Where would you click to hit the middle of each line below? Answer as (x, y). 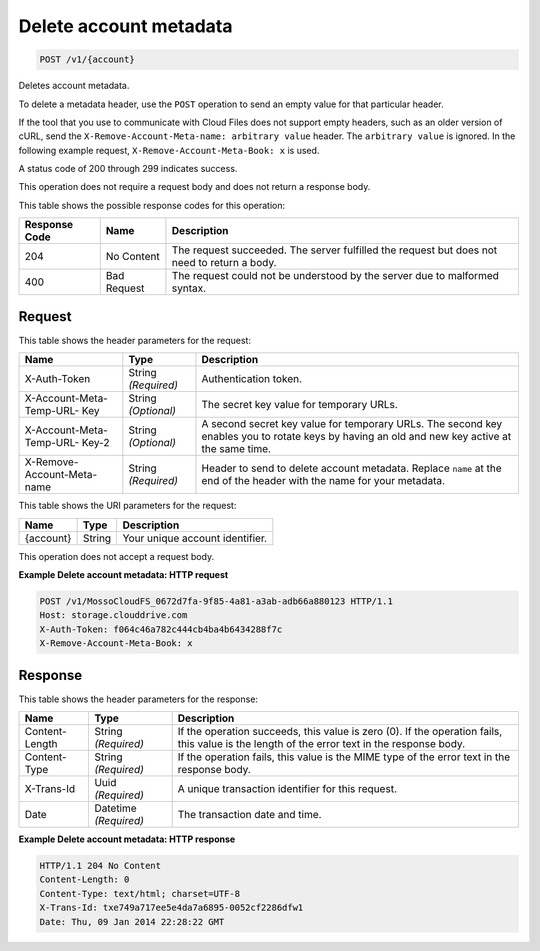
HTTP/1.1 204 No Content (100, 865)
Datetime (115, 808)
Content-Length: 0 (84, 879)
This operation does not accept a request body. (116, 556)
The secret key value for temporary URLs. (300, 405)
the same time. (236, 449)
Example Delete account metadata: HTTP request (123, 574)
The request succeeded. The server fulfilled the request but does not (334, 250)
